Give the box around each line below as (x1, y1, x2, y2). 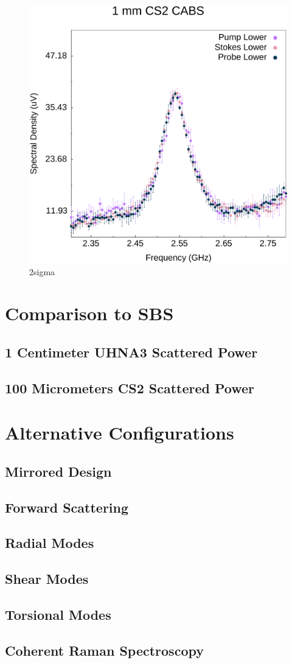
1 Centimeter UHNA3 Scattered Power (5, 342, 258, 361)
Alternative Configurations (5, 420, 234, 445)
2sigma (29, 265, 55, 278)
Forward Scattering (5, 497, 129, 516)
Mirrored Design (5, 461, 112, 480)
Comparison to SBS (5, 301, 174, 326)
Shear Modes (5, 569, 89, 588)
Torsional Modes (5, 605, 111, 624)
